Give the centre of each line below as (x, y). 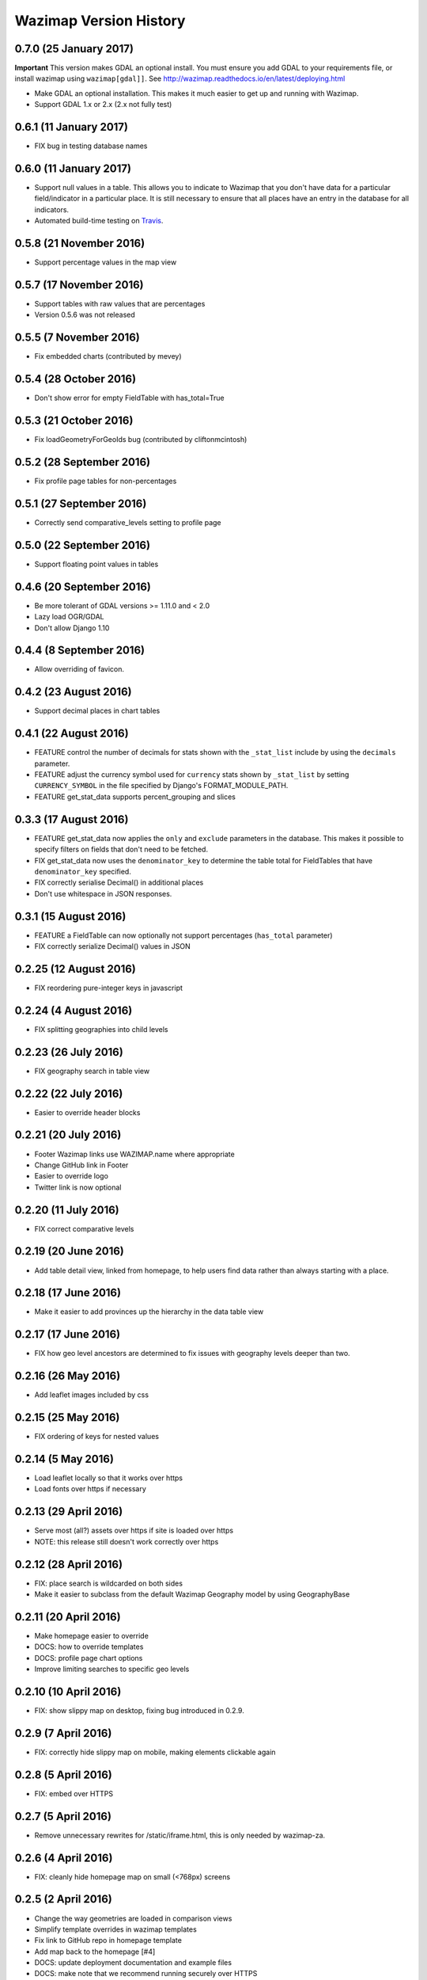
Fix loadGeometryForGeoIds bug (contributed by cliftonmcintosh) (141, 440)
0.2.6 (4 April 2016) (64, 1858)
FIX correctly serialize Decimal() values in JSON (113, 946)
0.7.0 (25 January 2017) (74, 49)
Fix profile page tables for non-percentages (106, 481)
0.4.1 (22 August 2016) (72, 734)
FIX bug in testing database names (91, 146)
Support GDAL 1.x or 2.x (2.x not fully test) (103, 105)
